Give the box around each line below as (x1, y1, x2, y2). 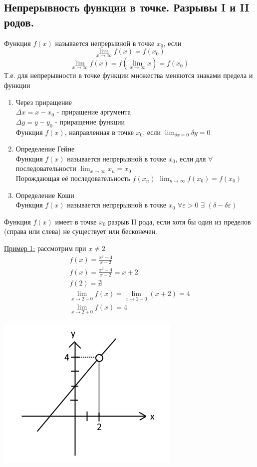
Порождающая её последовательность (15, 172, 130, 183)
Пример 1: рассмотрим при (4, 242, 86, 253)
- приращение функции (55, 116, 125, 126)
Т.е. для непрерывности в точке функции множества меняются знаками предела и (4, 70, 253, 80)
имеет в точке (55, 216, 97, 226)
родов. (4, 14, 34, 29)
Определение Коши (15, 189, 74, 200)
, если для (175, 153, 206, 163)
